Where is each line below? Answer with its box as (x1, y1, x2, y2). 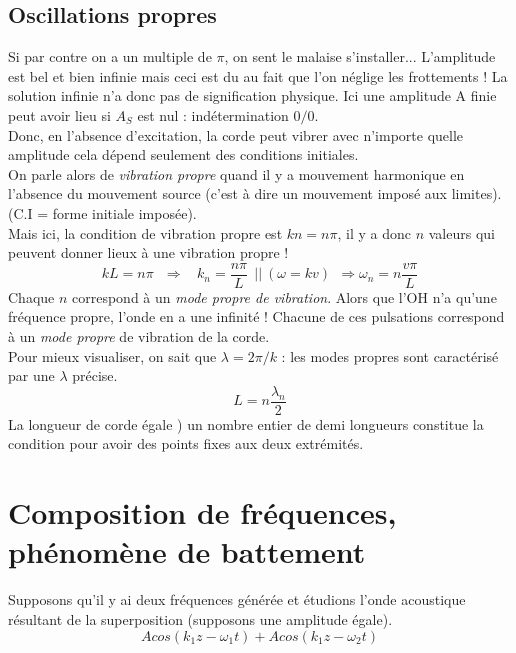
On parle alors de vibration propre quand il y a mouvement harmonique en (8, 163, 465, 184)
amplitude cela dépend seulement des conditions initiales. (8, 144, 359, 165)
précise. (72, 365, 118, 386)
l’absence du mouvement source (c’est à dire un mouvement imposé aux (8, 183, 447, 204)
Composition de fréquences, (8, 492, 397, 533)
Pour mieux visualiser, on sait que (8, 345, 217, 366)
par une (8, 365, 55, 386)
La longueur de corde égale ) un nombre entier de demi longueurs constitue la (8, 413, 484, 434)
